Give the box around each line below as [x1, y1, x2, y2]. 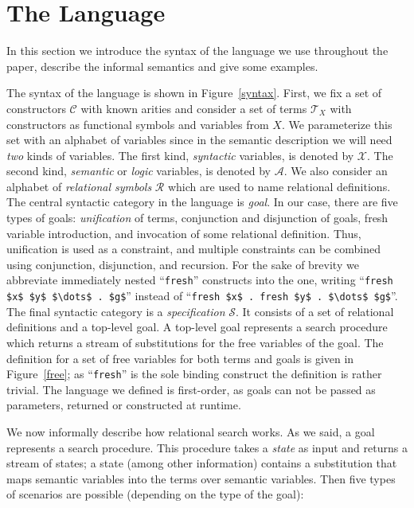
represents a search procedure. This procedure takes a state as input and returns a [6, 439, 408, 455]
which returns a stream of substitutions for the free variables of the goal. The [6, 334, 384, 350]
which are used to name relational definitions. [167, 178, 391, 194]
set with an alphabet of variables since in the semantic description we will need [6, 131, 393, 148]
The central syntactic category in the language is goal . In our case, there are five [6, 193, 398, 210]
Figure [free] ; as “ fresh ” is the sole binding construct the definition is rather [6, 365, 382, 382]
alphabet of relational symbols [6, 178, 152, 194]
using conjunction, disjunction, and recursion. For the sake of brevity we [6, 256, 359, 272]
